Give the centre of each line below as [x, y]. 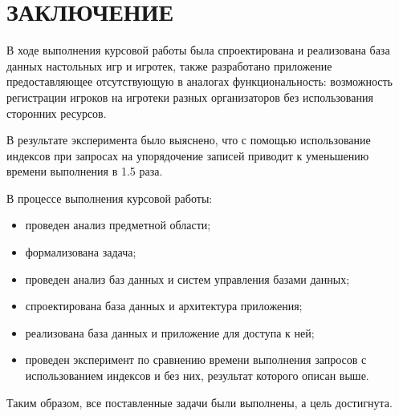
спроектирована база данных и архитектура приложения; [164, 306]
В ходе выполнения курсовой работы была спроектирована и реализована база [198, 50]
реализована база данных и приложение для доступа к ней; [170, 332]
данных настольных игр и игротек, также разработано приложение [169, 65]
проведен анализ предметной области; [118, 225]
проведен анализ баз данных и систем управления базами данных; [187, 279]
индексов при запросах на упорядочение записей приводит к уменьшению [188, 155]
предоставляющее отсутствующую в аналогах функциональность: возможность [199, 81]
